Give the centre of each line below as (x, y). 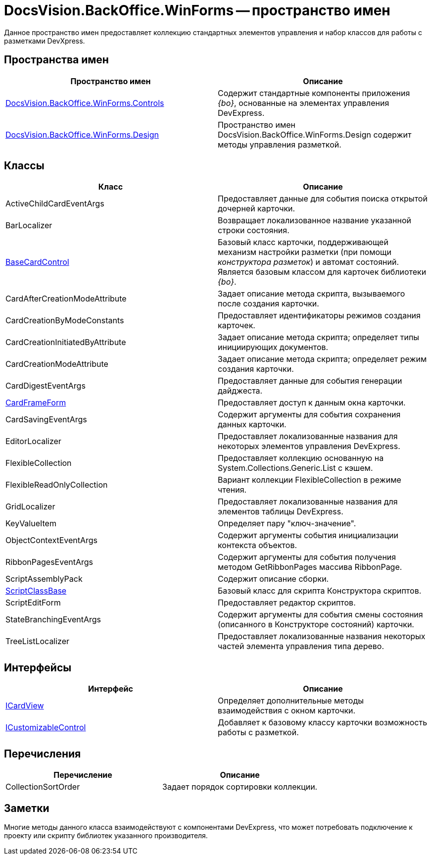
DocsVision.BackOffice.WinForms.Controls (85, 103)
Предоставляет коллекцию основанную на (301, 458)
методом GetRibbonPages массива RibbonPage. (310, 567)
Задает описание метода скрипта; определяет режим (322, 359)
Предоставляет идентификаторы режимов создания (319, 316)
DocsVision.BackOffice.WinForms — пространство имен (197, 10)
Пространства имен (56, 60)
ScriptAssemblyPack (44, 579)
